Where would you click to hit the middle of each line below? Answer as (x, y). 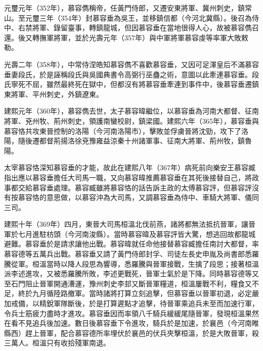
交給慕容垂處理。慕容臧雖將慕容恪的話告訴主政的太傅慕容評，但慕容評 (135, 187)
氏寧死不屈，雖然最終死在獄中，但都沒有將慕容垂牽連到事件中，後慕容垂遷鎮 (131, 84)
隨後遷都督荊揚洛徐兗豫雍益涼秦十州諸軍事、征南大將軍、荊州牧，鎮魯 (135, 141)
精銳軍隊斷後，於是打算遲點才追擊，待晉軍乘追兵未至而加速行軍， (149, 303)
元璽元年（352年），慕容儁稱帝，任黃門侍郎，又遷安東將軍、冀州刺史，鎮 (124, 8)
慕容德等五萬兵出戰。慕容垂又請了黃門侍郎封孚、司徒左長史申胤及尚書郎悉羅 (131, 254)
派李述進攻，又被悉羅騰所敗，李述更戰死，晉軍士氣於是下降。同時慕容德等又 (131, 273)
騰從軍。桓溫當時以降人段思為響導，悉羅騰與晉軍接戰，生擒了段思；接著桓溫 (131, 263)
